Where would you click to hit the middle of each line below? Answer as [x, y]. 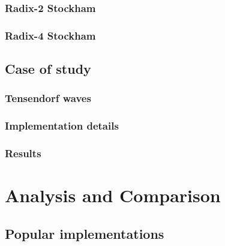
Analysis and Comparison [113, 195]
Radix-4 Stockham [50, 35]
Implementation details [62, 126]
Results [23, 153]
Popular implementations [85, 233]
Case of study [48, 69]
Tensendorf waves [48, 98]
